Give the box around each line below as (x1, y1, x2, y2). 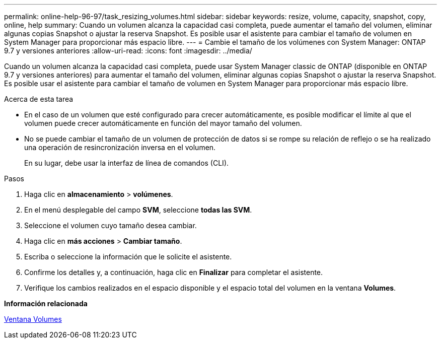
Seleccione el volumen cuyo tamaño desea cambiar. (24, 221, 197, 230)
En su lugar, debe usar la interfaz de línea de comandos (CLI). (24, 159, 229, 167)
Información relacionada (4, 299, 88, 308)
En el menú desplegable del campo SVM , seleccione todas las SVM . (24, 205, 252, 214)
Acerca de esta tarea (4, 95, 73, 103)
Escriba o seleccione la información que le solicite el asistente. (24, 252, 232, 261)
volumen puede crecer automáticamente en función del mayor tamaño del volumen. (24, 119, 302, 127)
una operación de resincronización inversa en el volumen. (24, 143, 216, 152)
